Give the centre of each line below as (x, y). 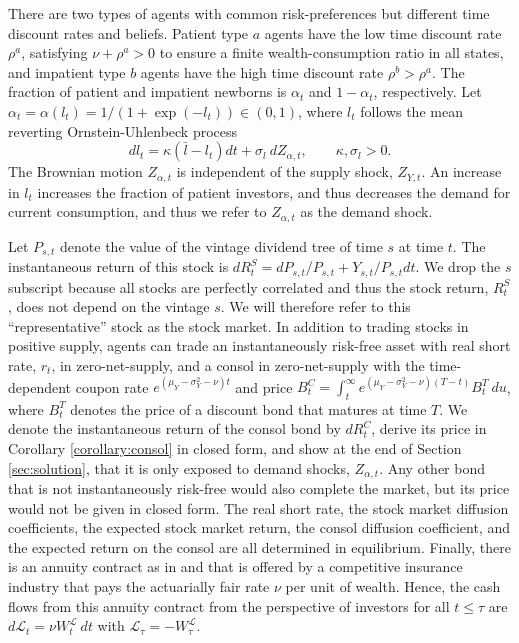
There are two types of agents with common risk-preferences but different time (249, 13)
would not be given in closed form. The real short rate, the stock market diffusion (258, 507)
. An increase (461, 171)
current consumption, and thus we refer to (137, 211)
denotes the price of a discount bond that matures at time (248, 408)
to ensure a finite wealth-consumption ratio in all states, (331, 52)
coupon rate (112, 386)
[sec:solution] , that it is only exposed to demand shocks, (179, 467)
